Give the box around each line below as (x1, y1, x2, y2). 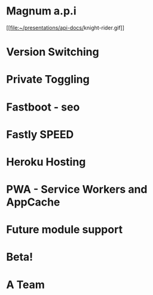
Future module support (6, 223, 123, 237)
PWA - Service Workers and (6, 183, 148, 196)
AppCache (6, 195, 60, 209)
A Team (6, 278, 45, 291)
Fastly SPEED (6, 127, 74, 141)
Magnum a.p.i (6, 4, 76, 18)
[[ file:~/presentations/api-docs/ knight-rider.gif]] (6, 24, 124, 31)
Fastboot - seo (6, 100, 80, 114)
